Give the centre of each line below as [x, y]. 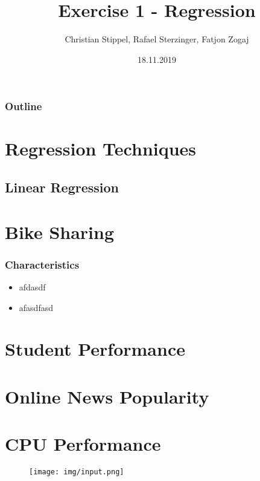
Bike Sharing [60, 231]
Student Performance [95, 349]
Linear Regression [62, 187]
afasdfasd [36, 307]
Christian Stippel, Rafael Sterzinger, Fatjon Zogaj [157, 39]
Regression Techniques [101, 149]
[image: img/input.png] [77, 472]
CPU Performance [83, 444]
